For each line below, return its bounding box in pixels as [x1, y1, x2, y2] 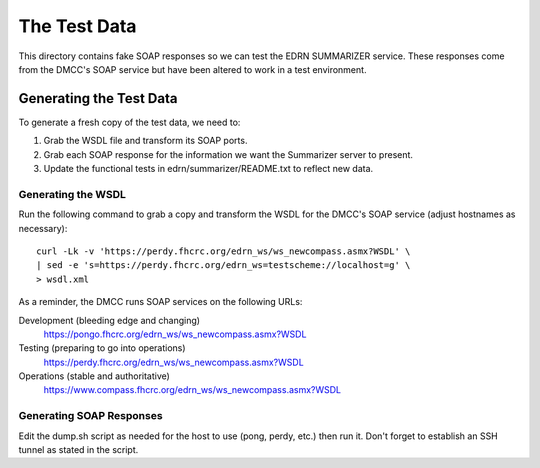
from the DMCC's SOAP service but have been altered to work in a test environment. [18, 63, 367, 75]
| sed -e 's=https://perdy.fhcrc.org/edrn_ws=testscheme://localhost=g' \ [36, 260, 411, 271]
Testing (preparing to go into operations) [18, 342, 186, 354]
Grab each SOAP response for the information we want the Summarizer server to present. [43, 148, 414, 160]
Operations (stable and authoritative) [18, 370, 170, 382]
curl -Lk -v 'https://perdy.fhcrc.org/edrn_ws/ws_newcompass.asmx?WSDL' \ [36, 245, 411, 257]
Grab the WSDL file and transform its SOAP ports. [43, 135, 248, 147]
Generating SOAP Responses [18, 409, 164, 423]
